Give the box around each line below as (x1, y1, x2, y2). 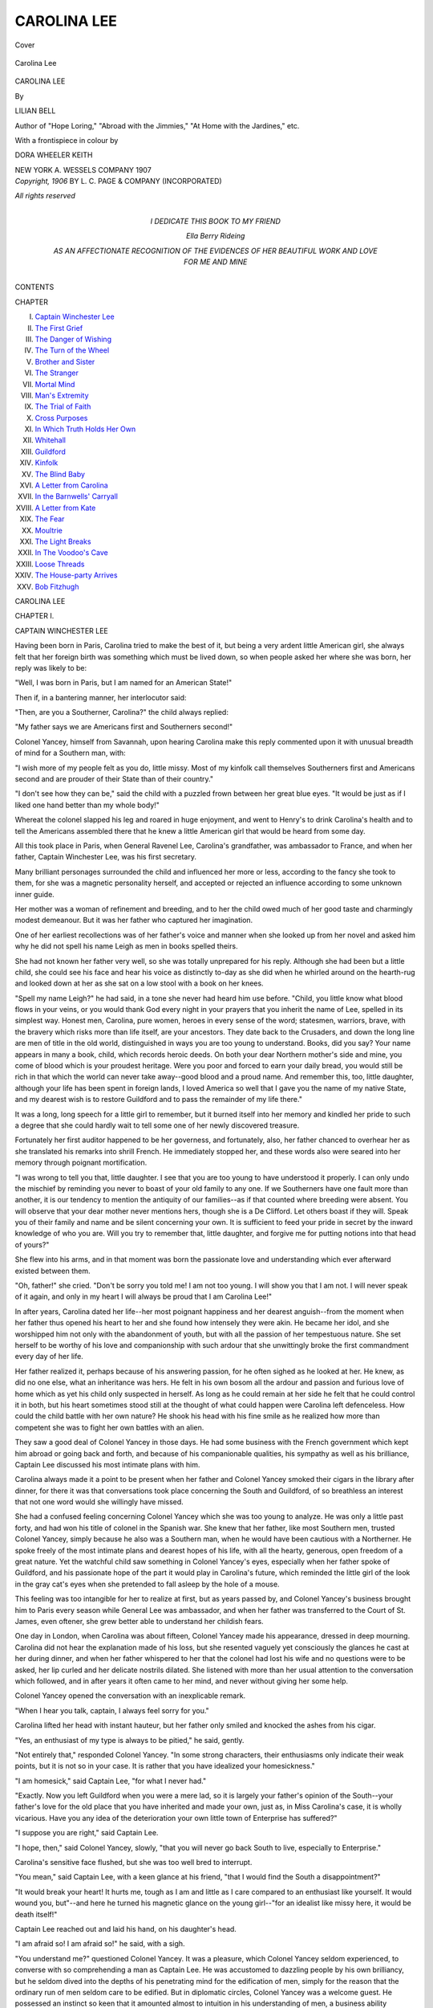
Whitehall (34, 435, 66, 445)
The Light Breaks (34, 537, 91, 546)
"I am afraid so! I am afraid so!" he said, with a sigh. (14, 1939, 185, 1949)
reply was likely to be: (14, 663, 87, 672)
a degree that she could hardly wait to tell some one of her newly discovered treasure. (14, 1120, 300, 1130)
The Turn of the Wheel (34, 345, 110, 355)
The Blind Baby (34, 469, 86, 479)
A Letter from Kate (34, 503, 96, 512)
